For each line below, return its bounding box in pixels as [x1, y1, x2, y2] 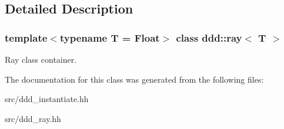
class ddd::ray [176, 30, 242, 45]
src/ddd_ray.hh [5, 112, 61, 124]
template [5, 30, 48, 45]
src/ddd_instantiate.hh [5, 93, 89, 105]
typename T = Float [59, 30, 160, 45]
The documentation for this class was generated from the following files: [5, 73, 264, 85]
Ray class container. [5, 53, 77, 65]
